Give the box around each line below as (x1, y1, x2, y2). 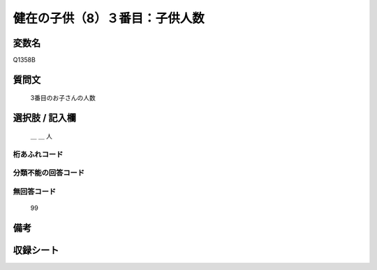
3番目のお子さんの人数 (30, 94, 96, 102)
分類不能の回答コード (13, 168, 85, 178)
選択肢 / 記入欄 (13, 112, 77, 124)
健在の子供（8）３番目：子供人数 (13, 10, 205, 26)
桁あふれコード (13, 149, 64, 159)
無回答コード (13, 186, 57, 196)
